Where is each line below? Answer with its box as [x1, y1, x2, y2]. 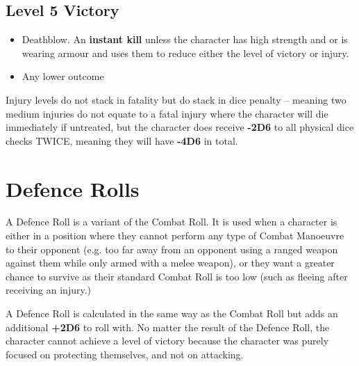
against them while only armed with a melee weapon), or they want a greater [6, 255, 335, 270]
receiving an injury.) [6, 283, 92, 297]
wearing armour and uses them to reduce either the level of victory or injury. [22, 45, 349, 60]
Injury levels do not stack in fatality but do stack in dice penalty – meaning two [6, 92, 347, 106]
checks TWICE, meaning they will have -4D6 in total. [6, 133, 238, 148]
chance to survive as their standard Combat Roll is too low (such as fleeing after [6, 269, 348, 283]
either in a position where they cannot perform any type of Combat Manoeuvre [6, 228, 344, 243]
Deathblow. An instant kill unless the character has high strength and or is [22, 32, 348, 47]
